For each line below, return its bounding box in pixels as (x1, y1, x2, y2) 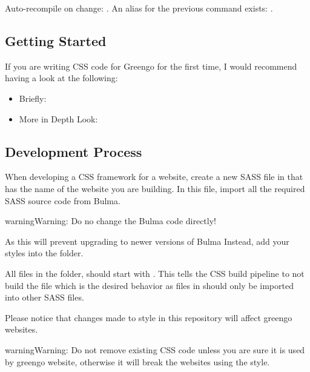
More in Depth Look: (19, 112, 98, 125)
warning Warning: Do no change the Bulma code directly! (5, 214, 216, 227)
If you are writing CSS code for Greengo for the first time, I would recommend (5, 59, 297, 72)
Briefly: (19, 91, 47, 104)
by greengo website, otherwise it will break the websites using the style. (5, 355, 270, 368)
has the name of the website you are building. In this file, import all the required (5, 182, 305, 194)
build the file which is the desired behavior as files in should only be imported (5, 279, 294, 291)
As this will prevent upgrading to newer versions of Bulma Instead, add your (5, 234, 289, 247)
